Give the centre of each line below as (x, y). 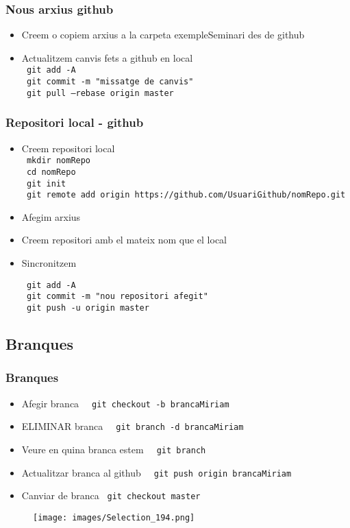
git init (46, 183)
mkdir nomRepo (59, 161)
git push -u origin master (88, 308)
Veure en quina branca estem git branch (114, 449)
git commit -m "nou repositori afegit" (117, 297)
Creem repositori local (68, 148)
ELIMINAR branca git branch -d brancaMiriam (133, 426)
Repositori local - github (75, 122)
